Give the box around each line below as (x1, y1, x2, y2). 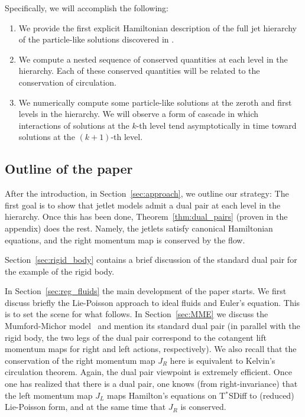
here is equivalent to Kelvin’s (170, 354, 275, 366)
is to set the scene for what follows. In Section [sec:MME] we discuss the (5, 308, 268, 320)
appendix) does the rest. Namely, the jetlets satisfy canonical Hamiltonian (5, 221, 273, 234)
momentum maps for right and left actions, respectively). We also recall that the (5, 343, 297, 355)
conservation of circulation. (18, 76, 116, 88)
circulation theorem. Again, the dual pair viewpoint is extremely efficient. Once (5, 366, 292, 378)
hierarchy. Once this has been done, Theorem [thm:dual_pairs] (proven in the (5, 210, 288, 223)
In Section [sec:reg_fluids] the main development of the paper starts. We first (5, 285, 287, 297)
